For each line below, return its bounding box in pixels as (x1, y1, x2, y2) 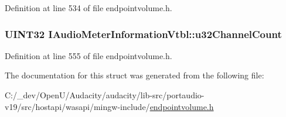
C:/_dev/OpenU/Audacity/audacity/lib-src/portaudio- (5, 89, 205, 101)
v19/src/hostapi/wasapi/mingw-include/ (5, 100, 150, 112)
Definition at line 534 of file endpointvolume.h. (5, 2, 172, 13)
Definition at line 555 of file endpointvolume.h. (5, 49, 172, 61)
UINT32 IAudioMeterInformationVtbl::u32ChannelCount (5, 26, 282, 41)
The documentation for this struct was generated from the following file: (5, 69, 264, 81)
